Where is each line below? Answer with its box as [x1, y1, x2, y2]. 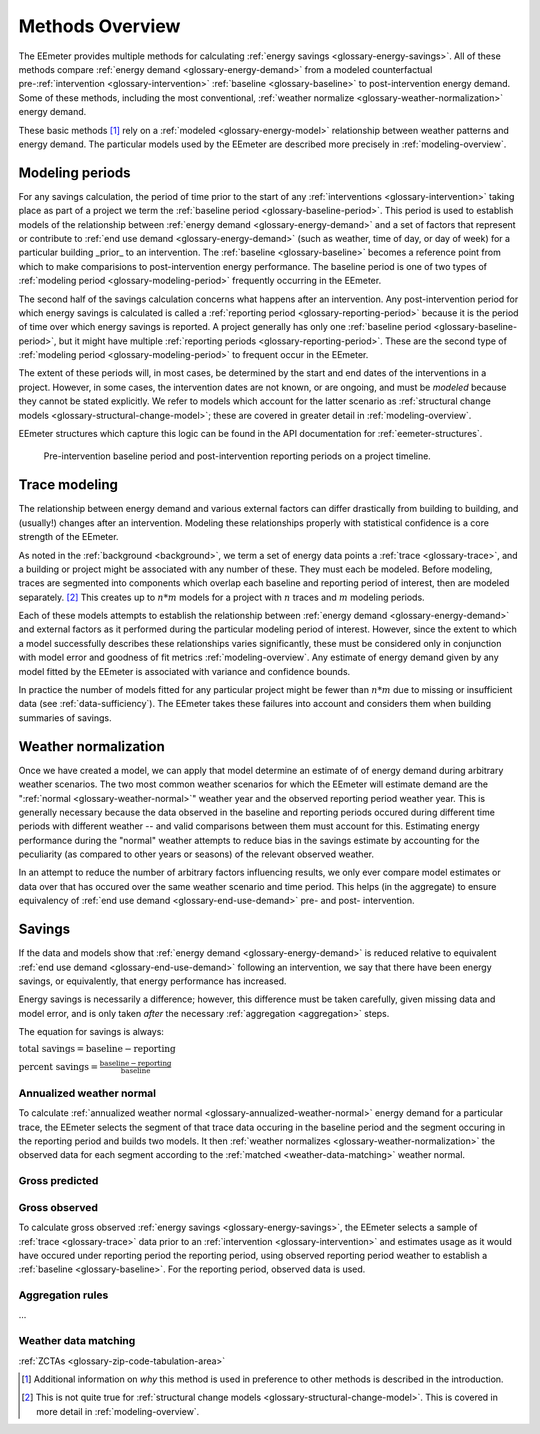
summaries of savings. [18, 711, 112, 724]
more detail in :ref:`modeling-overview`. [36, 1405, 200, 1417]
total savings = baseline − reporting [18, 1043, 176, 1055]
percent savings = [18, 1061, 99, 1072]
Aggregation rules [18, 1288, 109, 1302]
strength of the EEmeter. [18, 531, 119, 543]
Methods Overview [18, 15, 181, 37]
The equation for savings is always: [18, 1026, 165, 1038]
